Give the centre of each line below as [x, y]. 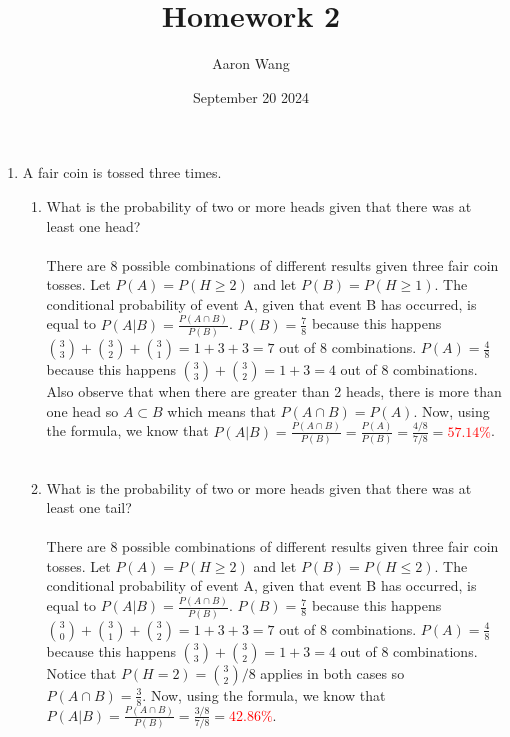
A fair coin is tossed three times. [122, 172]
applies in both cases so [332, 672]
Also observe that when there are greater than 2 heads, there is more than [274, 391]
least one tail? [89, 507]
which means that [221, 410]
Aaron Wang [251, 63]
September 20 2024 [251, 96]
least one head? [93, 225]
